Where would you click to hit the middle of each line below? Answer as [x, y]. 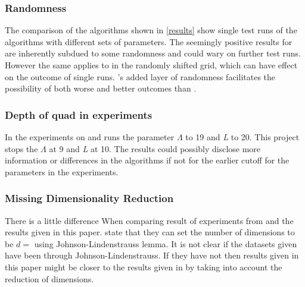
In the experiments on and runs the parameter [90, 137]
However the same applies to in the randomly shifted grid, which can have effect [151, 65]
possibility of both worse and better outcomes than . [101, 88]
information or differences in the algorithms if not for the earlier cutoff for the [147, 160]
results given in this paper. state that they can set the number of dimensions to [150, 232]
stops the [21, 148]
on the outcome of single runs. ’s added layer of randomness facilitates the [140, 76]
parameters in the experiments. [62, 171]
